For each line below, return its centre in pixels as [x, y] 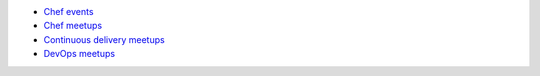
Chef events [68, 11]
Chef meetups [73, 26]
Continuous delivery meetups [104, 39]
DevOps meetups [79, 54]
